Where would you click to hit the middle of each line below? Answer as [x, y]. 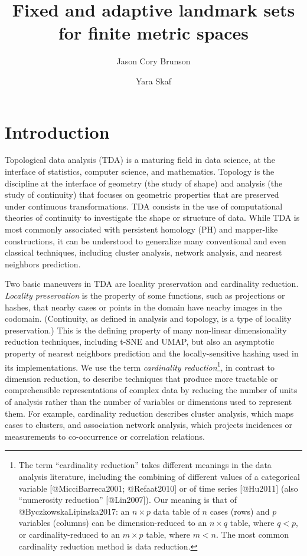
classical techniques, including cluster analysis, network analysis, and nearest [143, 252]
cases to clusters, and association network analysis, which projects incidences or [148, 425]
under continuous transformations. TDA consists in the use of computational [144, 206]
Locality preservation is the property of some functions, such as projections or [145, 295]
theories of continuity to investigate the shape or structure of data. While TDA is [152, 218]
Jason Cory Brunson [153, 61]
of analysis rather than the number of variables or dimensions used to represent [148, 401]
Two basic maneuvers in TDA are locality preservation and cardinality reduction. [152, 284]
